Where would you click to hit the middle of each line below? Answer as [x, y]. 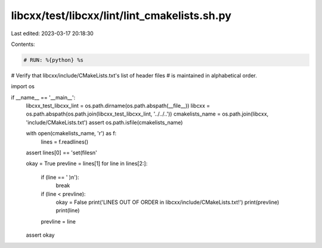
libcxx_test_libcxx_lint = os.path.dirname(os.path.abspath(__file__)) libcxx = [118, 106]
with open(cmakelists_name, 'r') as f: [71, 134]
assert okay [40, 235]
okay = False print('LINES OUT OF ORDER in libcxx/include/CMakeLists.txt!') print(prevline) [168, 202]
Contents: [23, 44]
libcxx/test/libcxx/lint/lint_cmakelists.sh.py [121, 15]
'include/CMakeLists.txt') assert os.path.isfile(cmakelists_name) [104, 122]
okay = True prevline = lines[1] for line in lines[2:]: [87, 163]
